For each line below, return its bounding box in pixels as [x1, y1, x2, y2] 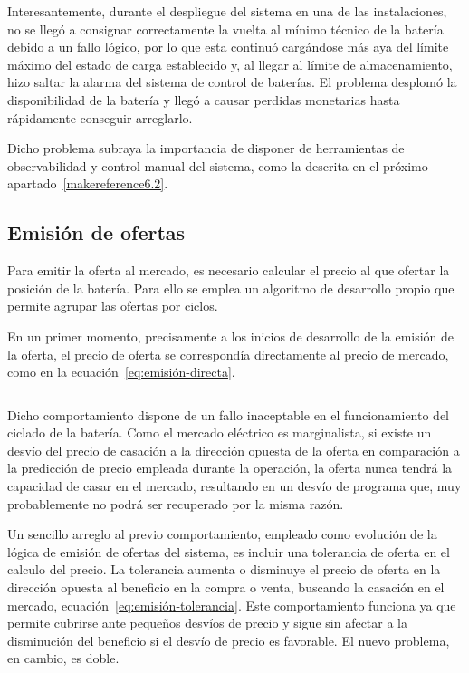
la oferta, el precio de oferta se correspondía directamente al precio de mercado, [7, 344, 449, 363]
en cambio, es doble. [7, 649, 120, 668]
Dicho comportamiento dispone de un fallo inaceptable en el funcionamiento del [7, 405, 449, 424]
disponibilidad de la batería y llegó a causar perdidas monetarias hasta [7, 90, 400, 109]
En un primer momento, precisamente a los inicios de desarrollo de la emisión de [7, 326, 455, 345]
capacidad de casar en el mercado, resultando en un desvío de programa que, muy [7, 476, 462, 495]
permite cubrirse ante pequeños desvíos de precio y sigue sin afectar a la [7, 613, 408, 632]
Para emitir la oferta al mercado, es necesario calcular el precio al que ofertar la [7, 261, 450, 280]
